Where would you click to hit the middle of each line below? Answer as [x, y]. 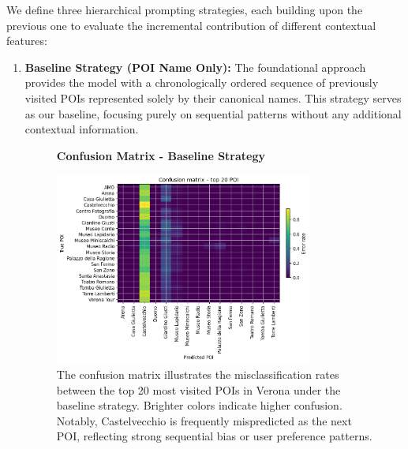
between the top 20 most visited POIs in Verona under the [198, 389]
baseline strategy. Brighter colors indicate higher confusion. [199, 405]
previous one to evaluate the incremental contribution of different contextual [191, 25]
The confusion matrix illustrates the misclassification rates [198, 374]
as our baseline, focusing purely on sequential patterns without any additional [213, 113]
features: [27, 41]
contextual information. [82, 129]
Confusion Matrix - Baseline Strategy [161, 155]
